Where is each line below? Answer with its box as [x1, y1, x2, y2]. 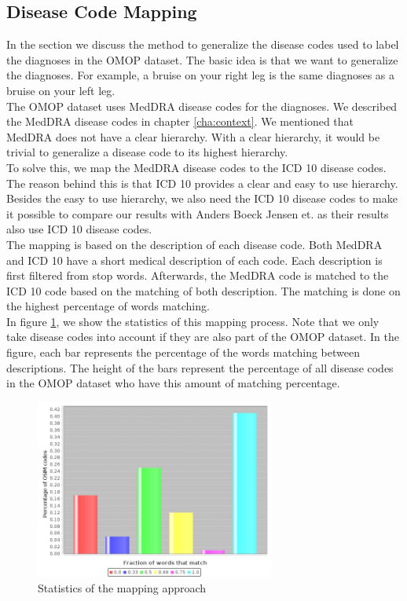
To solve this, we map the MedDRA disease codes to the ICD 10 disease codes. [6, 159, 387, 175]
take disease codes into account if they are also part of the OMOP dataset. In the [6, 328, 399, 345]
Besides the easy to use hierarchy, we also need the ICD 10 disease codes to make [6, 190, 398, 207]
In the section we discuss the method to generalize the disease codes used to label [6, 36, 399, 53]
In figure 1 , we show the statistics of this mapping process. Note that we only [6, 313, 379, 329]
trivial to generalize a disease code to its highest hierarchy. [6, 144, 288, 160]
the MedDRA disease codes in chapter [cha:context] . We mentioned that [6, 113, 354, 130]
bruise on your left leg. [6, 82, 115, 98]
